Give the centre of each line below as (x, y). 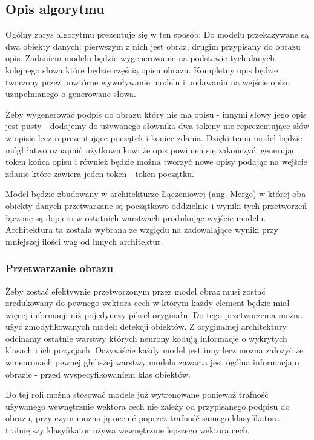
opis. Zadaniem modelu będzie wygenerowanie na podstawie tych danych (140, 58)
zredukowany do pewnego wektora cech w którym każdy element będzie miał (148, 303)
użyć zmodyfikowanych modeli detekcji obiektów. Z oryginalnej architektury (146, 326)
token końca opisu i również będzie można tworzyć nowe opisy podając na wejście (156, 162)
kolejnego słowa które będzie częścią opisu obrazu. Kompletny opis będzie (142, 69)
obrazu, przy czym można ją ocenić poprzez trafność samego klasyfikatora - (145, 418)
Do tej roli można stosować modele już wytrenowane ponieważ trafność (137, 394)
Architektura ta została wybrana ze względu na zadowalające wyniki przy (142, 229)
